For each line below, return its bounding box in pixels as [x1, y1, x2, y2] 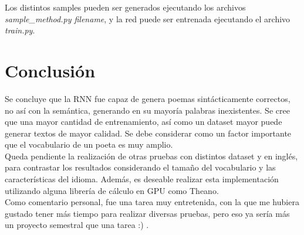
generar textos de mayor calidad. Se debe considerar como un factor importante [5, 127, 292, 139]
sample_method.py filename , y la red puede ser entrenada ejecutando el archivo [5, 12, 291, 25]
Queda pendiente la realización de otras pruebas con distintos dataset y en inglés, [5, 149, 298, 162]
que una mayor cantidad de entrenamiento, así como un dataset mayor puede [5, 115, 282, 128]
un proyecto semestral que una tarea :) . [5, 219, 149, 231]
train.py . [5, 24, 35, 36]
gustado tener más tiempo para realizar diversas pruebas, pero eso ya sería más [5, 207, 290, 219]
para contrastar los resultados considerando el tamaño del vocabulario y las [5, 161, 276, 173]
